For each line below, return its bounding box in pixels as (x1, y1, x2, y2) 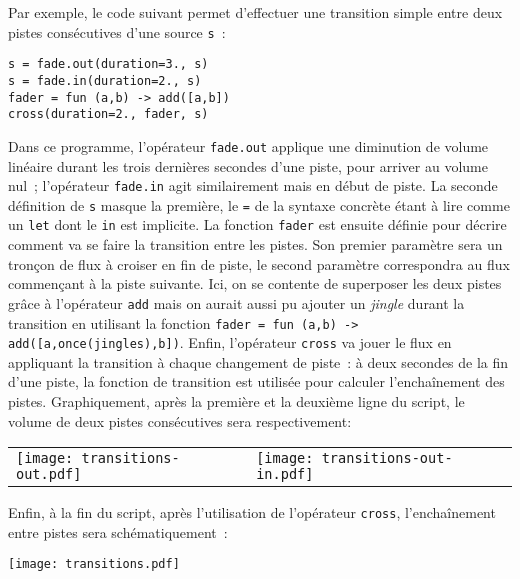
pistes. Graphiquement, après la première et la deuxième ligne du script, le (8, 391, 465, 412)
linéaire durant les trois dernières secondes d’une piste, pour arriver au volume (8, 155, 488, 176)
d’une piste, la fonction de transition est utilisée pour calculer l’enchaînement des (8, 371, 505, 392)
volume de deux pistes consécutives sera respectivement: (8, 410, 352, 431)
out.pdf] (16, 466, 82, 483)
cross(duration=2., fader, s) (8, 107, 209, 122)
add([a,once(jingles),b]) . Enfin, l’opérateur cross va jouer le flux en (8, 332, 452, 353)
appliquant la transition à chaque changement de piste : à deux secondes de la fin (8, 351, 509, 372)
